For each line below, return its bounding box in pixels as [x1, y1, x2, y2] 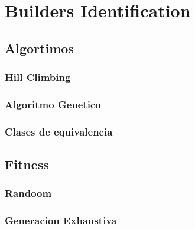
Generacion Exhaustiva [5, 213, 117, 228]
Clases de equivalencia [5, 124, 113, 138]
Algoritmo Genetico [5, 96, 101, 111]
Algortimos [5, 38, 74, 57]
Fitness [5, 155, 49, 173]
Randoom [5, 186, 52, 201]
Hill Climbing [5, 70, 71, 85]
